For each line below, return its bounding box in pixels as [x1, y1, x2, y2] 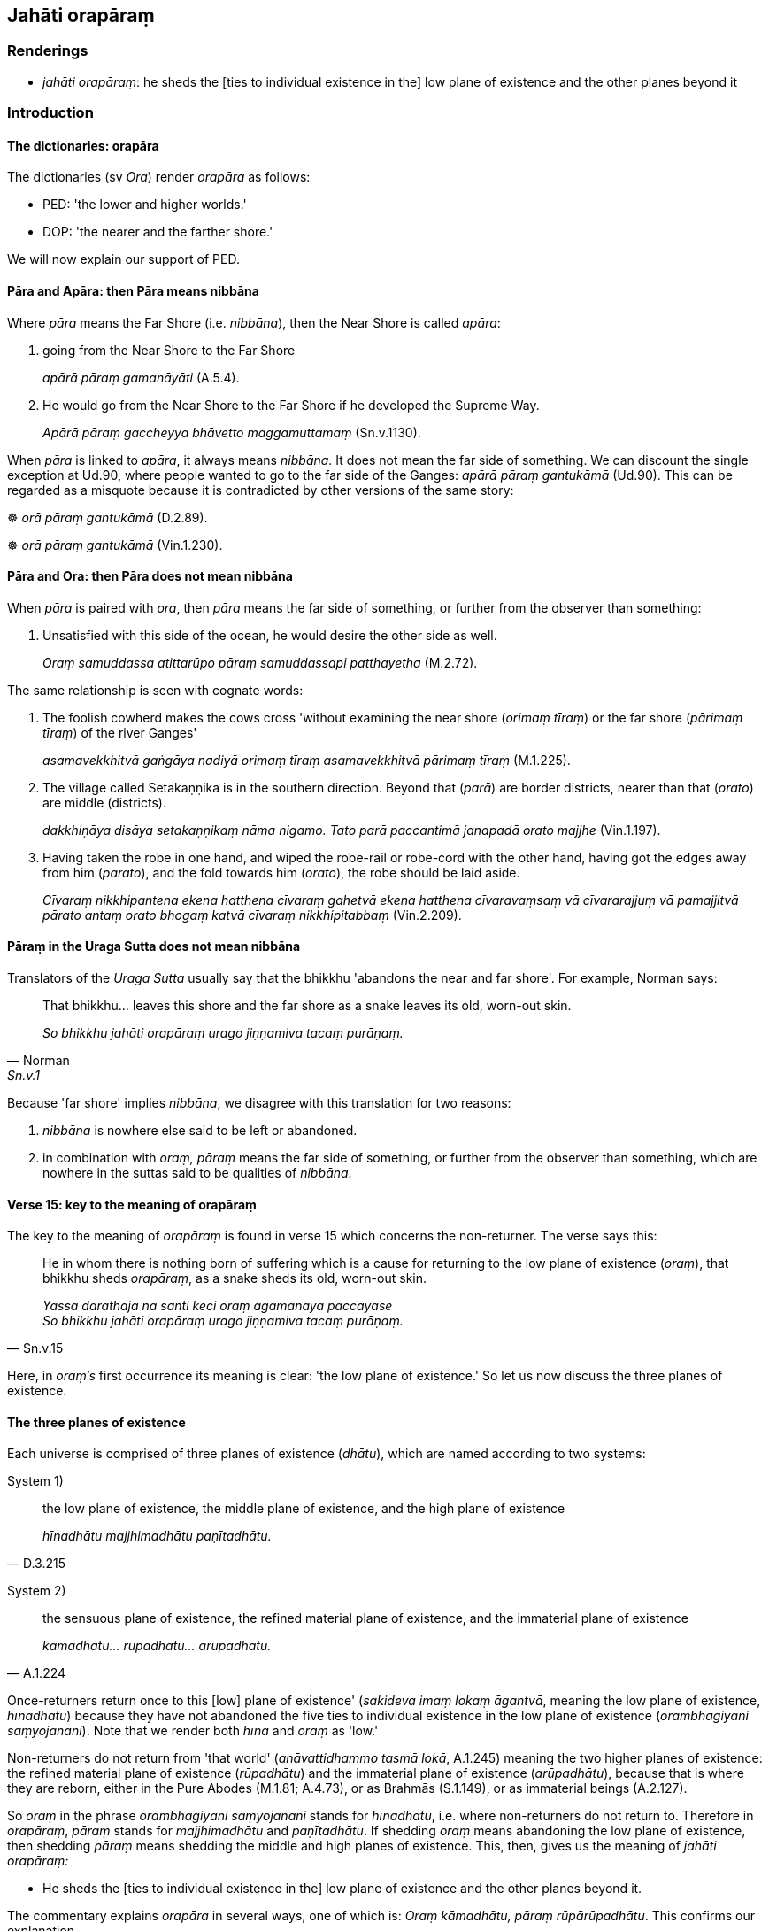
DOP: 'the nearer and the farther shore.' [42, 224, 273, 240]
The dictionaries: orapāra [7, 137, 159, 153]
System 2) [7, 1583, 66, 1599]
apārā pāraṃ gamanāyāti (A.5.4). [42, 369, 240, 385]
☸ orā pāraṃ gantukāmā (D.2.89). [7, 509, 208, 525]
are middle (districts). [42, 794, 166, 810]
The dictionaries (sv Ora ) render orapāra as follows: [7, 169, 311, 185]
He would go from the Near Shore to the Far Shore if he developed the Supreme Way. [42, 397, 540, 413]
